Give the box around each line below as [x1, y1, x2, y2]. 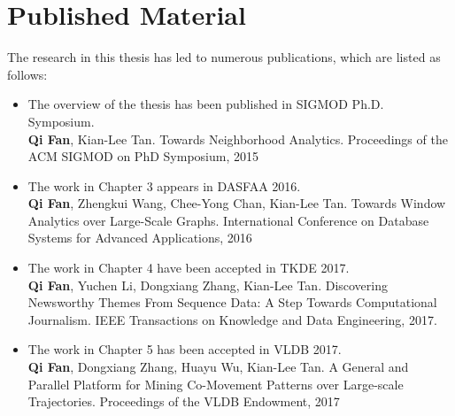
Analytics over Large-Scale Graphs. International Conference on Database [27, 211, 429, 229]
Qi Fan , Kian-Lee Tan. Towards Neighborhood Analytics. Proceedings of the [27, 129, 448, 148]
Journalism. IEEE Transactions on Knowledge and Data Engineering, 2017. [27, 310, 437, 328]
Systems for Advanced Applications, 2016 [27, 228, 252, 247]
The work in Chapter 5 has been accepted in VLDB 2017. [27, 340, 342, 358]
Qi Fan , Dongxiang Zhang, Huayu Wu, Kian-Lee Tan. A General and [27, 358, 409, 376]
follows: [7, 65, 48, 83]
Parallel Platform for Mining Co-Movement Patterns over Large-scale [27, 374, 404, 393]
